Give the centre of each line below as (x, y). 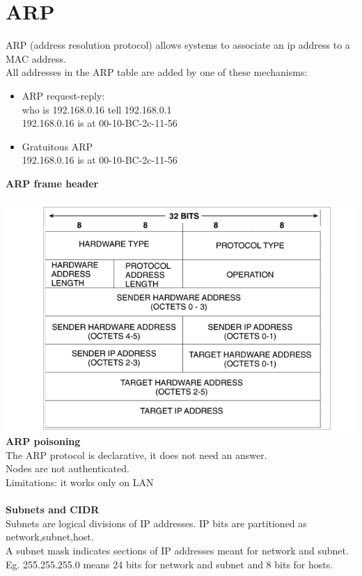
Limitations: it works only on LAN (80, 482)
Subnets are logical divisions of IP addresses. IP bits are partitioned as (156, 523)
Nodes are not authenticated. (68, 468)
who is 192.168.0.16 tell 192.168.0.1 (97, 109)
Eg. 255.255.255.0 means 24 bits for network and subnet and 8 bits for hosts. (170, 564)
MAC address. (36, 58)
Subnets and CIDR (53, 509)
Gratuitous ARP (57, 146)
